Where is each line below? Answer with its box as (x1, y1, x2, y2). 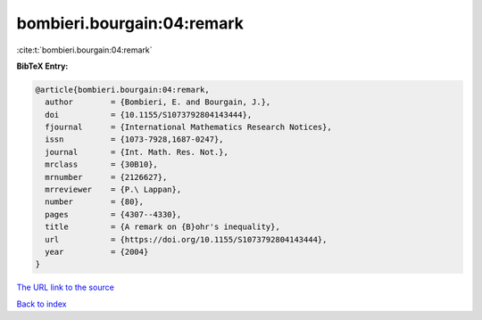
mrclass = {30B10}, (45, 160, 158, 169)
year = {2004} (45, 247, 149, 257)
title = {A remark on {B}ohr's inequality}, (45, 222, 280, 232)
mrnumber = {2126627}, (45, 172, 168, 182)
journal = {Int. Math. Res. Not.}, (45, 147, 229, 157)
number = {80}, (45, 197, 145, 207)
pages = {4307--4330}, (45, 209, 182, 219)
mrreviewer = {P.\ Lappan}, (45, 185, 182, 195)
